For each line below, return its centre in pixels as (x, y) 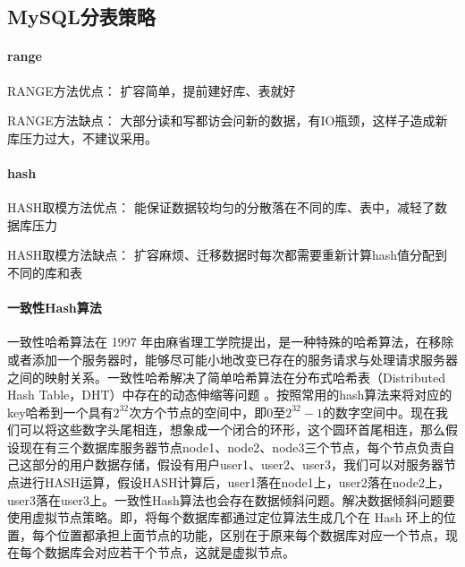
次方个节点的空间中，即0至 (207, 412)
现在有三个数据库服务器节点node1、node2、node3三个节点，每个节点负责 (231, 447)
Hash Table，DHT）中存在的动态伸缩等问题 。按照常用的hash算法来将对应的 (230, 395)
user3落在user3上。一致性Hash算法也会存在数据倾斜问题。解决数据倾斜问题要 (231, 499)
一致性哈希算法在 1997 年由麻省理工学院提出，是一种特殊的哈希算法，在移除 (231, 342)
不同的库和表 (45, 272)
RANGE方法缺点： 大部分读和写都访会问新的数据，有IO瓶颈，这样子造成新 (228, 120)
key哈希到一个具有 (60, 412)
